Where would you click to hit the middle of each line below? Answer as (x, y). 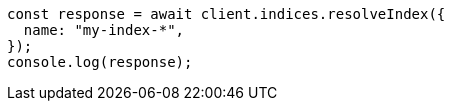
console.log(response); (100, 62)
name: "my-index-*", (104, 30)
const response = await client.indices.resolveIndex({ (226, 14)
